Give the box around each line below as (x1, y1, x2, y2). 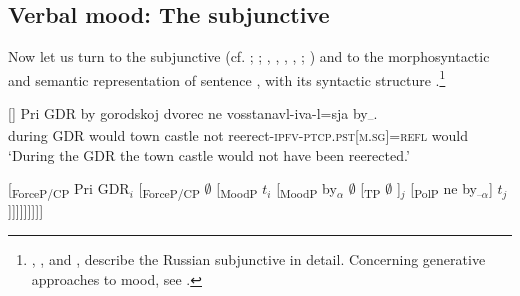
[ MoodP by (276, 178, 337, 202)
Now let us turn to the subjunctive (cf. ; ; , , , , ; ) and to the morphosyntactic (8, 46, 490, 67)
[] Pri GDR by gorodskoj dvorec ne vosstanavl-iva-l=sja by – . (8, 103, 378, 126)
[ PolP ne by (410, 178, 477, 202)
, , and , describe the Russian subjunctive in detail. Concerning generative (31, 249, 486, 270)
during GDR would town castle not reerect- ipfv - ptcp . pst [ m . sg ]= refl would (8, 125, 468, 146)
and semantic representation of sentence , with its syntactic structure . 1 (8, 66, 446, 90)
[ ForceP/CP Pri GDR (8, 178, 130, 202)
